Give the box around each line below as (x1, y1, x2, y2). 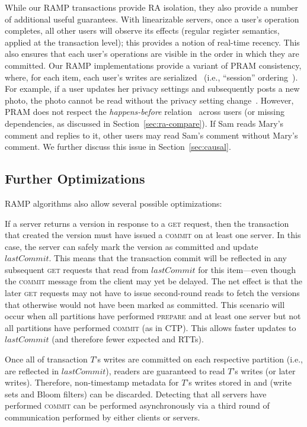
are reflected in (5, 364, 59, 377)
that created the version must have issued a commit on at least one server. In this (5, 229, 301, 241)
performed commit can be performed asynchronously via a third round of (5, 399, 270, 412)
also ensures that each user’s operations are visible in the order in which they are (5, 47, 299, 60)
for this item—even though (198, 263, 296, 275)
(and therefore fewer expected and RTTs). (52, 333, 204, 345)
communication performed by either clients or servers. (5, 411, 200, 423)
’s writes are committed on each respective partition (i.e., (95, 353, 303, 365)
